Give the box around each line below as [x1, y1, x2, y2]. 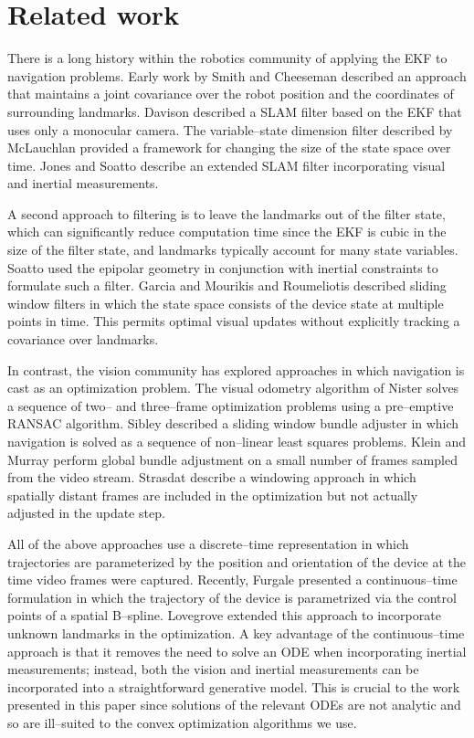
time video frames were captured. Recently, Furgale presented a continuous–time [7, 570, 458, 589]
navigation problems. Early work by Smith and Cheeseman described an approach [7, 66, 467, 85]
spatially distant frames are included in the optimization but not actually [7, 485, 418, 504]
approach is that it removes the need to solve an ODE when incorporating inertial [7, 641, 467, 660]
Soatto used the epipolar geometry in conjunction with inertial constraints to [7, 258, 438, 277]
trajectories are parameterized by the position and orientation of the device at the [7, 552, 467, 571]
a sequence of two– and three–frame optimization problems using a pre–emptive [7, 395, 454, 415]
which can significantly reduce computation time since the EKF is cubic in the [7, 222, 447, 241]
